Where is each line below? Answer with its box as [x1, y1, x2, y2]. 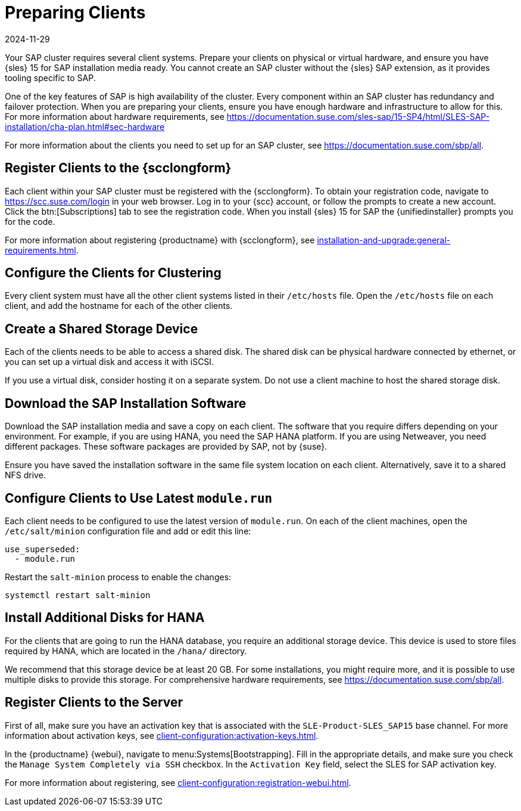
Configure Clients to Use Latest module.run [5, 490, 273, 506]
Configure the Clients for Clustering [5, 265, 221, 281]
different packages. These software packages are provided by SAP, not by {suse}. [5, 441, 327, 452]
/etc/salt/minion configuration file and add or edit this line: [5, 525, 251, 536]
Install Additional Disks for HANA [5, 610, 205, 626]
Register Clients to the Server [5, 695, 183, 710]
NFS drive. [5, 470, 46, 481]
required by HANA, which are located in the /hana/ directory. [5, 645, 247, 656]
